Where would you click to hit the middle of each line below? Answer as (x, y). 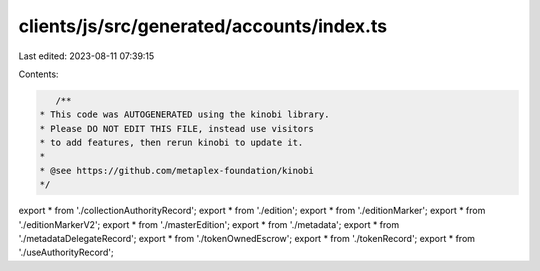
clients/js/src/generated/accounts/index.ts (203, 26)
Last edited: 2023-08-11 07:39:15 (86, 56)
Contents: (38, 74)
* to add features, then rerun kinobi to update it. (171, 143)
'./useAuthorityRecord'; (66, 252)
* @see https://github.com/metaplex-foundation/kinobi (176, 170)
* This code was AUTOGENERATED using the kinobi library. (184, 114)
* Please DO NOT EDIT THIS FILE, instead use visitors (176, 128)
